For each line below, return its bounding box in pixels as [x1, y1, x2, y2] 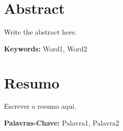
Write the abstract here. [4, 27, 77, 37]
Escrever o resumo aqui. [4, 101, 77, 111]
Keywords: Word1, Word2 [4, 43, 87, 53]
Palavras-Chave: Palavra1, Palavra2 [4, 118, 120, 128]
